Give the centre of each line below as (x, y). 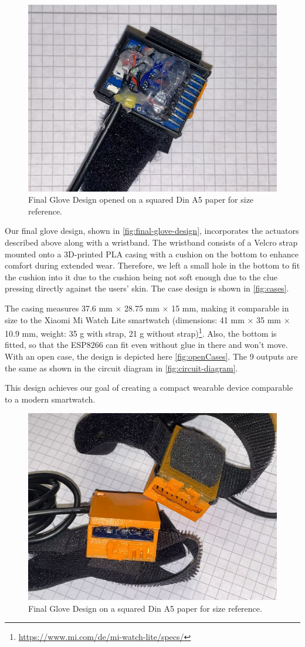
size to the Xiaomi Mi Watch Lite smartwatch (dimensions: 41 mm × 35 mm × (148, 319)
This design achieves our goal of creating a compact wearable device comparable (149, 388)
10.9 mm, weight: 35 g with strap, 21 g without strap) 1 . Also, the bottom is (141, 332)
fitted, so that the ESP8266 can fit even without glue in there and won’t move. (146, 345)
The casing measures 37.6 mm (59, 308)
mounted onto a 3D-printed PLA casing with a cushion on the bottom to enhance (152, 254)
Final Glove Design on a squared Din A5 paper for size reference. (145, 608)
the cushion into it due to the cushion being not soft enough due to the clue (141, 276)
